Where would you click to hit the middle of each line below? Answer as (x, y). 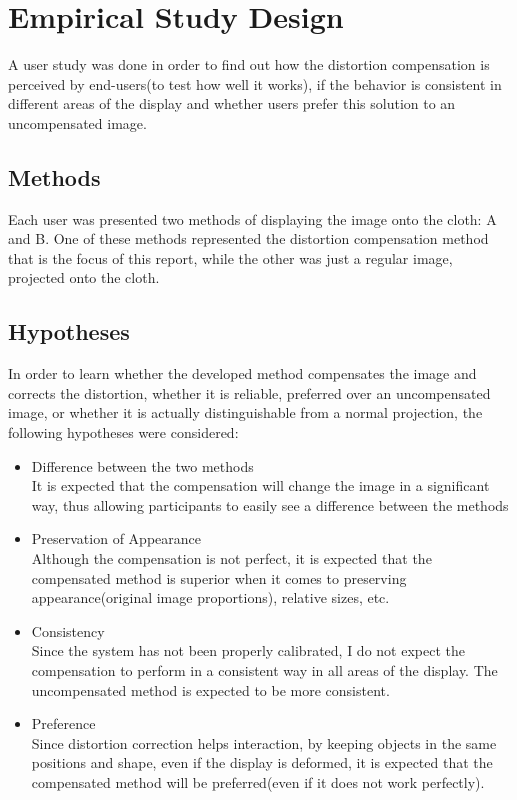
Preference (63, 723)
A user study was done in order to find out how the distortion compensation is (249, 64)
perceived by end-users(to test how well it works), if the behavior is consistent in (255, 83)
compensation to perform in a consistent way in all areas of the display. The (264, 670)
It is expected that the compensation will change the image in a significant (260, 485)
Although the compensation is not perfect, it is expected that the (231, 558)
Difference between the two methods (142, 465)
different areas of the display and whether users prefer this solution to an (232, 103)
